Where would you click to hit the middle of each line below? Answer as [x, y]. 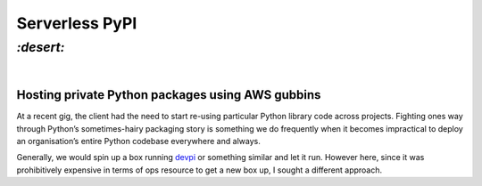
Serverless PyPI [77, 23]
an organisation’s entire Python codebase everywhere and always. [138, 142]
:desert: [41, 47]
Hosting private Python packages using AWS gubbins [169, 95]
